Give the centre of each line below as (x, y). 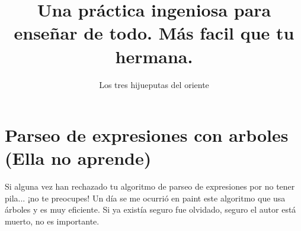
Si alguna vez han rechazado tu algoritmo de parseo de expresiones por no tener (150, 186)
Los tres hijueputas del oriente (154, 84)
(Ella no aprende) (78, 158)
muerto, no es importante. (52, 221)
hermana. (154, 56)
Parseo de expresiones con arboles (147, 135)
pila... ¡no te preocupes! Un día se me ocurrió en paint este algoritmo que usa (145, 198)
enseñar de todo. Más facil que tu (154, 33)
